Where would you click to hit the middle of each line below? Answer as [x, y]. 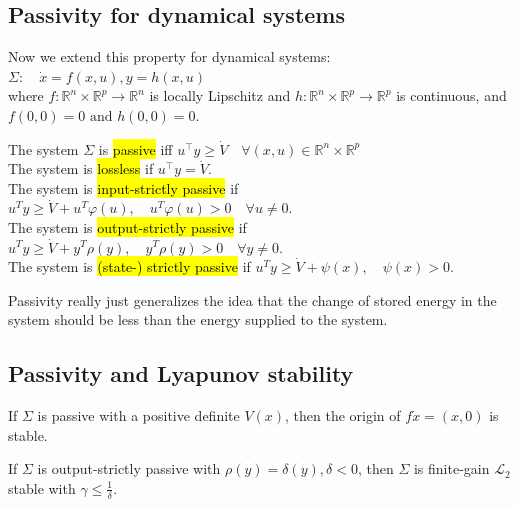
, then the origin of [343, 415]
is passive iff [135, 148]
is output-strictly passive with [129, 468]
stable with [42, 487]
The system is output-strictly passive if [127, 226]
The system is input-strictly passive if [123, 187]
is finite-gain [451, 468]
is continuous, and [451, 95]
